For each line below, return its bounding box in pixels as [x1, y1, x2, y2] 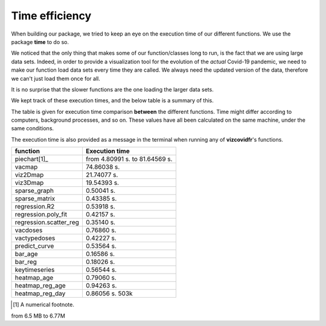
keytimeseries [14, 266, 55, 274]
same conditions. [11, 125, 54, 132]
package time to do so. [11, 38, 69, 45]
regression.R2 [14, 202, 55, 211]
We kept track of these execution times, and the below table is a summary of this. [11, 97, 214, 104]
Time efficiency [11, 9, 92, 22]
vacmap [14, 163, 38, 171]
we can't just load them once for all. [11, 75, 101, 82]
